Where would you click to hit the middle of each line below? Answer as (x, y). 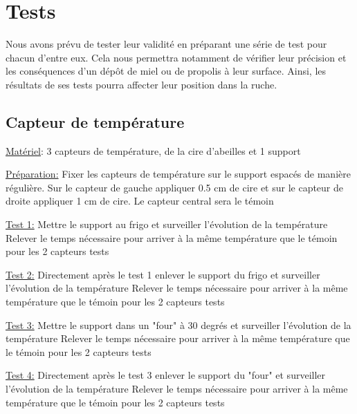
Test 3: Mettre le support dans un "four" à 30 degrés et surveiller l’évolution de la (178, 324)
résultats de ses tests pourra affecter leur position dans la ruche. (141, 84)
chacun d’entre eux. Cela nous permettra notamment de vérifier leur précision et (176, 57)
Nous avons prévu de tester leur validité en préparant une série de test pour (166, 44)
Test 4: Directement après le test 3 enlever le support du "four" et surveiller (166, 375)
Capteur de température (95, 121)
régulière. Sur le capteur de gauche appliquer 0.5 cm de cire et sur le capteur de (175, 187)
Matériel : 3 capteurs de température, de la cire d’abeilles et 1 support (153, 150)
